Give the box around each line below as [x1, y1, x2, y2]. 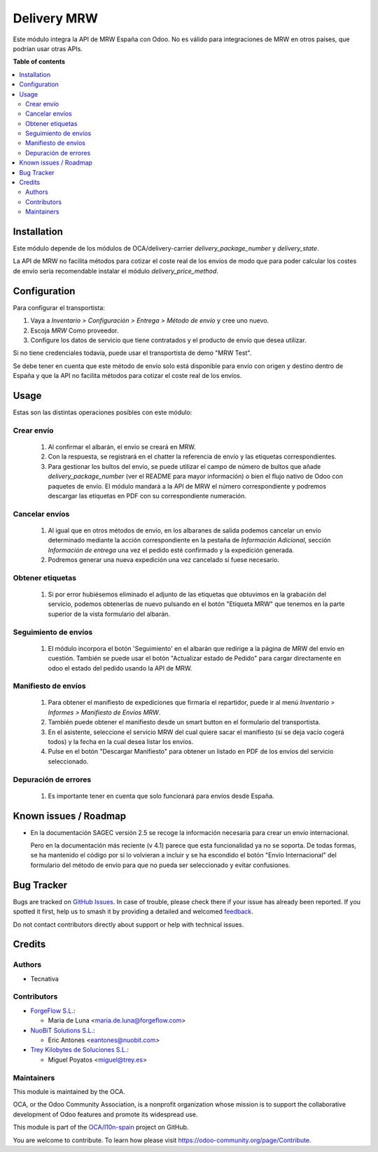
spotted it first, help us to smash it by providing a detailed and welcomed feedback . [13, 907, 253, 916]
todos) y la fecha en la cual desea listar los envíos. [48, 738, 194, 746]
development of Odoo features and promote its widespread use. [13, 1110, 198, 1118]
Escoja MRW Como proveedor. [30, 326, 119, 335]
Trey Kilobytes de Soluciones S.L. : [30, 1046, 129, 1054]
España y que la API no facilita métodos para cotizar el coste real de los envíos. [13, 372, 242, 380]
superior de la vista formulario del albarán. [48, 610, 171, 618]
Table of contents [13, 57, 66, 66]
